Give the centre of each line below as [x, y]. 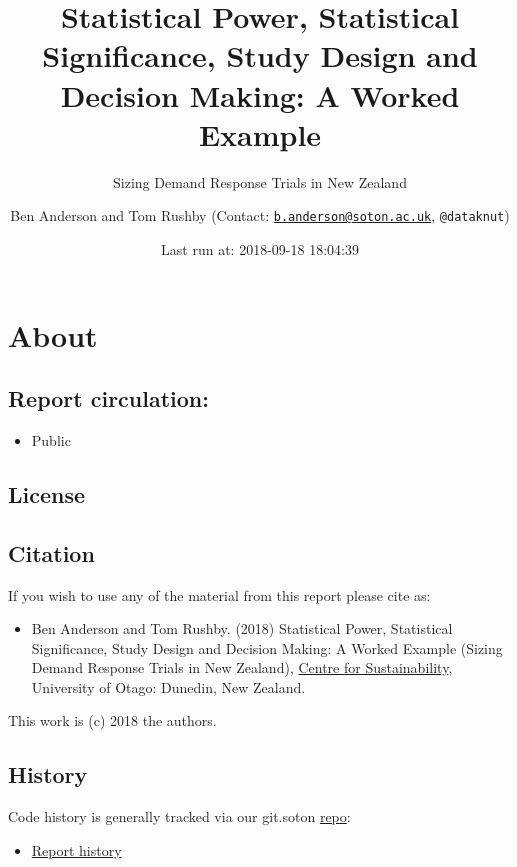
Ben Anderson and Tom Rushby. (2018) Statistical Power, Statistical [242, 628]
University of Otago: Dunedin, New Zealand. [168, 686]
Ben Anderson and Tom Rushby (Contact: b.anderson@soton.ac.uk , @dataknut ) [260, 215]
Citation [51, 552]
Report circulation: [108, 398]
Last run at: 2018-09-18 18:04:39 [260, 248]
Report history [76, 849]
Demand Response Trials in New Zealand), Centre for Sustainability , [242, 667]
